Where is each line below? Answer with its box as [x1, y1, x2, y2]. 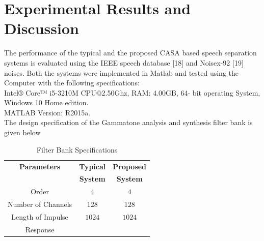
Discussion [4, 18, 79, 39]
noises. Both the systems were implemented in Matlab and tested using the [4, 67, 239, 78]
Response [25, 224, 55, 234]
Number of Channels [8, 199, 72, 209]
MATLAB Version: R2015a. [4, 107, 91, 117]
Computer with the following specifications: [4, 77, 140, 88]
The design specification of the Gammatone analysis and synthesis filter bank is [4, 117, 253, 128]
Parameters [19, 161, 61, 171]
